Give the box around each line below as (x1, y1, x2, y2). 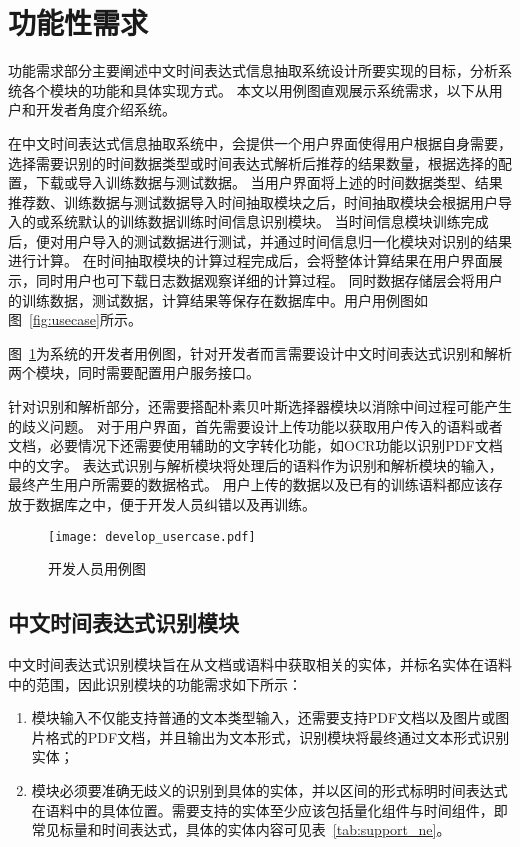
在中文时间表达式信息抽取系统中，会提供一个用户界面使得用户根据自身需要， (8, 132, 512, 153)
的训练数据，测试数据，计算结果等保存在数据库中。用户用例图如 (8, 289, 428, 310)
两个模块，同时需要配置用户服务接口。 (8, 362, 260, 383)
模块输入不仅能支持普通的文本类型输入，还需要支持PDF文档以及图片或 (31, 707, 496, 728)
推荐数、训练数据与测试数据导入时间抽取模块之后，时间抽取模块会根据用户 (8, 191, 498, 212)
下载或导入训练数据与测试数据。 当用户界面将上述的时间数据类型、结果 (35, 172, 503, 193)
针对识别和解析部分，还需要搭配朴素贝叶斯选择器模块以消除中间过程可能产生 (8, 396, 512, 417)
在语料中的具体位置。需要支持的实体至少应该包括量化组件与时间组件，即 (31, 799, 508, 820)
